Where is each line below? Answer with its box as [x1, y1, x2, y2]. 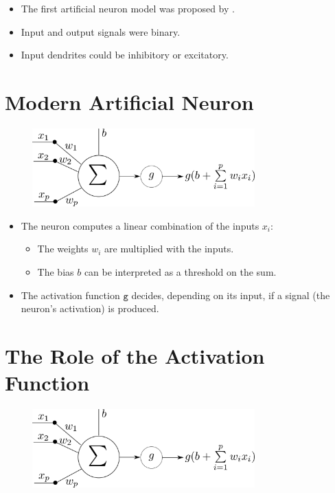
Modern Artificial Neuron [5, 87, 254, 116]
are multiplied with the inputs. [104, 241, 234, 256]
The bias [37, 265, 74, 279]
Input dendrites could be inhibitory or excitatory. [21, 47, 229, 62]
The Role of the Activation [5, 342, 265, 370]
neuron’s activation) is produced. [21, 301, 159, 316]
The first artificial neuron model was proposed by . [21, 1, 235, 15]
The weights [37, 241, 89, 256]
